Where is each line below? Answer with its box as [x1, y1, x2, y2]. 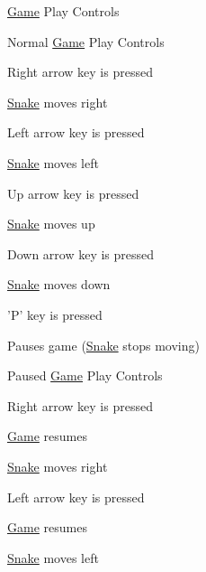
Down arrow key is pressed [7, 244, 155, 263]
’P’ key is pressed [7, 305, 103, 324]
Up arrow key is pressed [7, 183, 139, 202]
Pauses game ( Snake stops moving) [7, 335, 200, 354]
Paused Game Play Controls [7, 366, 163, 385]
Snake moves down [7, 275, 111, 294]
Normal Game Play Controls [7, 32, 165, 51]
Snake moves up [7, 214, 95, 233]
